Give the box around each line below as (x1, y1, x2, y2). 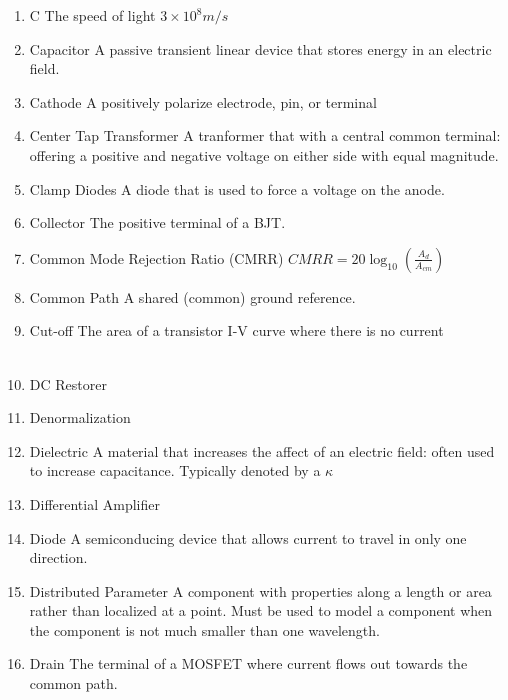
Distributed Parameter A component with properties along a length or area (29, 580, 492, 601)
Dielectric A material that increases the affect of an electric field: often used (29, 440, 495, 461)
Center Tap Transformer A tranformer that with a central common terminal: (29, 125, 501, 146)
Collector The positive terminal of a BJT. (29, 212, 286, 233)
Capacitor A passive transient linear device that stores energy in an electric (29, 38, 492, 59)
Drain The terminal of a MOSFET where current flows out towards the (29, 653, 468, 674)
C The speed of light (29, 5, 156, 25)
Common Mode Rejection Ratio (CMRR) (29, 247, 284, 268)
